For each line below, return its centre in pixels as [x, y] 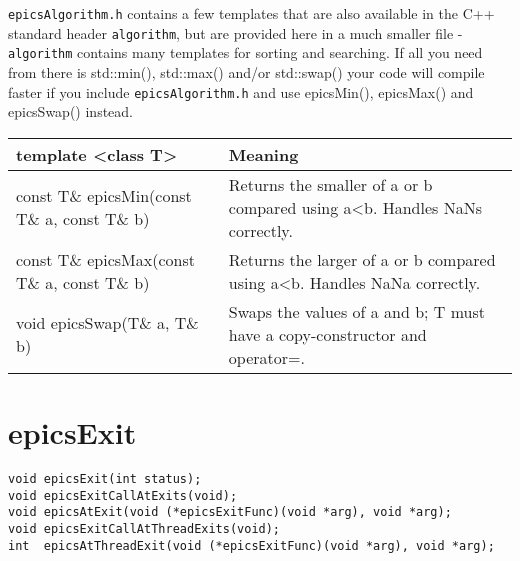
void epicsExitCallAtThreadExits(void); [144, 528]
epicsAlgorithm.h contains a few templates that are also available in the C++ [251, 13]
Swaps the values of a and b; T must [357, 311]
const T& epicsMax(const [105, 259]
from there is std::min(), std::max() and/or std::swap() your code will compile [246, 71]
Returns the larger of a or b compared [362, 259]
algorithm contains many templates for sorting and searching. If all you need [245, 52]
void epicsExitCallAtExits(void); [123, 495]
